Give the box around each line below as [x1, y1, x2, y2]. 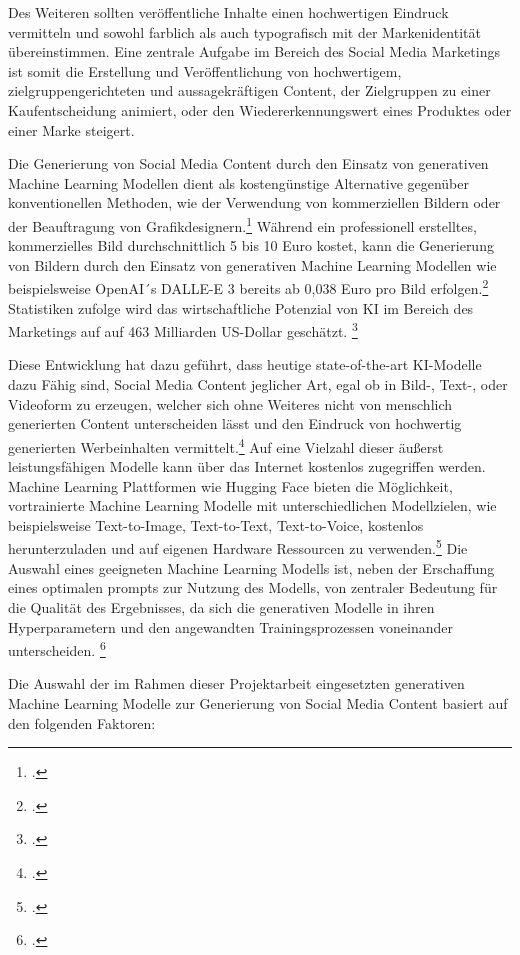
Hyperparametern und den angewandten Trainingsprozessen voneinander [8, 616, 454, 637]
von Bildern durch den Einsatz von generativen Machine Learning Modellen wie [8, 254, 497, 275]
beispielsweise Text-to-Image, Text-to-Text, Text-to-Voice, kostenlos [8, 514, 424, 535]
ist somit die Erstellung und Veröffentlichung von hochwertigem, [8, 60, 402, 81]
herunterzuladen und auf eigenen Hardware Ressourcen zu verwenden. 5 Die [8, 535, 468, 559]
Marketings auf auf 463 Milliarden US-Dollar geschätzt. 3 [8, 318, 358, 341]
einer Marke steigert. [8, 119, 135, 140]
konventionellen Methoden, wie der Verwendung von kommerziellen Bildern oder [8, 192, 501, 213]
